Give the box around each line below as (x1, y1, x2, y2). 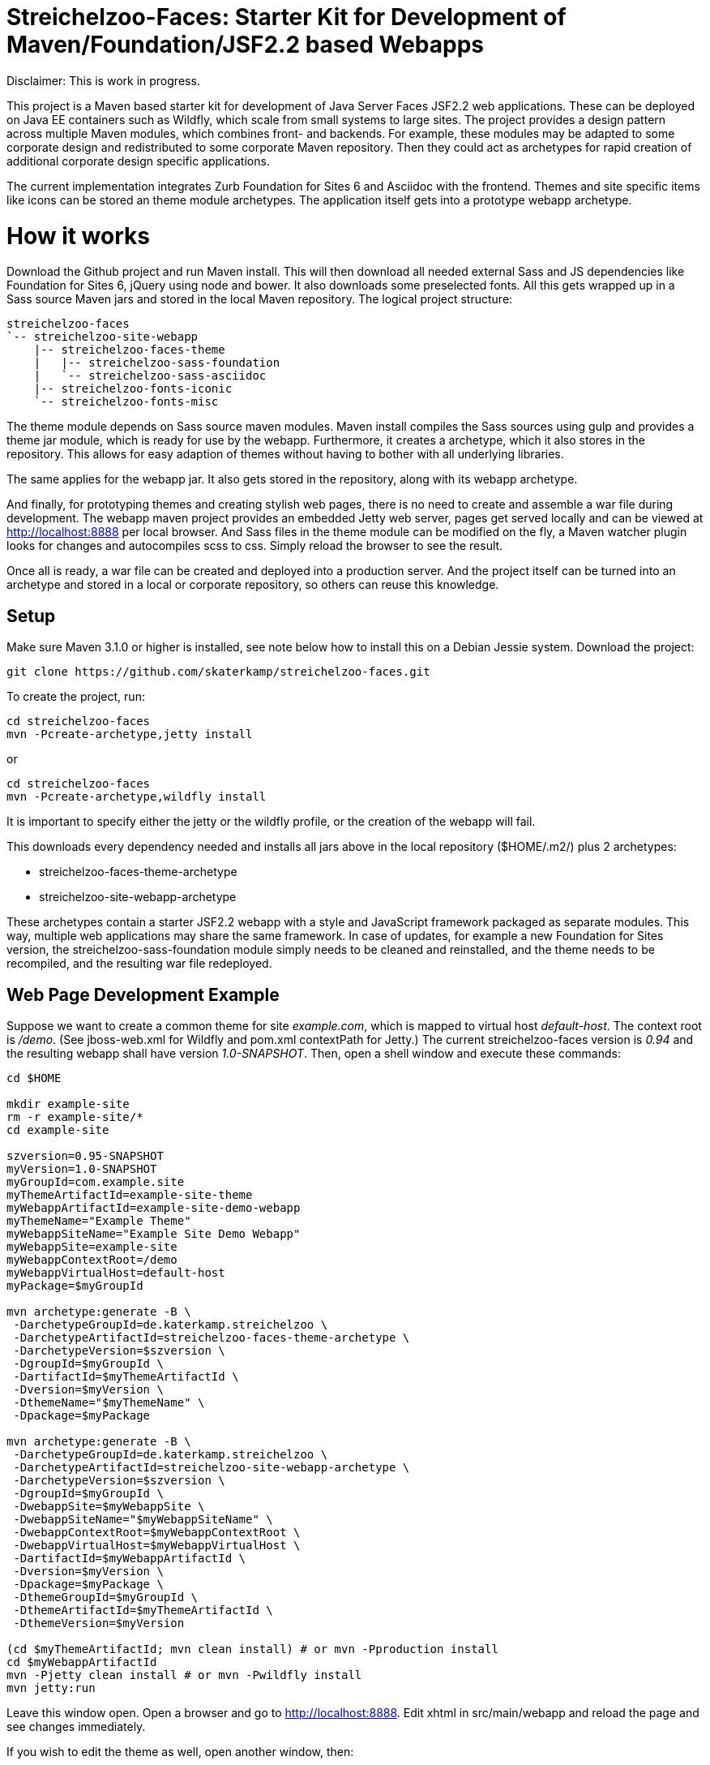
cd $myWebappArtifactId (6, 1655, 157, 1668)
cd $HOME (6, 1071, 62, 1084)
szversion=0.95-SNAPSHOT (6, 1149, 164, 1162)
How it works (6, 221, 150, 250)
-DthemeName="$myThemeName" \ (13, 1395, 205, 1409)
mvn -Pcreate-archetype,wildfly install (6, 790, 267, 804)
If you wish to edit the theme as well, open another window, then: (6, 1744, 354, 1759)
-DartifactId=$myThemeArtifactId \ (13, 1369, 239, 1383)
